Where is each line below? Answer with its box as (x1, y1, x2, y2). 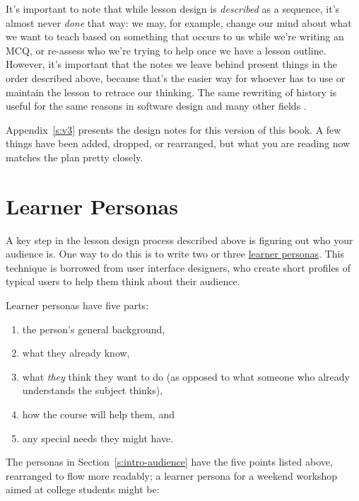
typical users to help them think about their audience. (6, 274, 240, 289)
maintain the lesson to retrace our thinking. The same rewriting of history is (6, 84, 337, 99)
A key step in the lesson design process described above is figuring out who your (6, 232, 353, 247)
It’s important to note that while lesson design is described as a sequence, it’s (6, 1, 340, 16)
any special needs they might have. (22, 430, 174, 445)
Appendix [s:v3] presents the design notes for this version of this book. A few (6, 122, 341, 137)
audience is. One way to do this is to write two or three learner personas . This (6, 246, 344, 261)
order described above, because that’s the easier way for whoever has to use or (6, 70, 346, 85)
